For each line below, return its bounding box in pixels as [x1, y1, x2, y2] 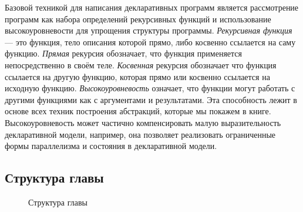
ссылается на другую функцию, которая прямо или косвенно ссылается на [5, 70, 270, 82]
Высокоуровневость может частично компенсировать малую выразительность [5, 116, 281, 128]
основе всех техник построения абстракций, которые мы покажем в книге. [5, 105, 271, 117]
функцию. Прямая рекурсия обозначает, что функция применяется [5, 47, 243, 59]
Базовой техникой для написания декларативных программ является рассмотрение [5, 1, 299, 13]
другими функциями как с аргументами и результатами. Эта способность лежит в [5, 93, 297, 105]
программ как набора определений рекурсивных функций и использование [5, 12, 271, 25]
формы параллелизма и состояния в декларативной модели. [5, 140, 217, 152]
